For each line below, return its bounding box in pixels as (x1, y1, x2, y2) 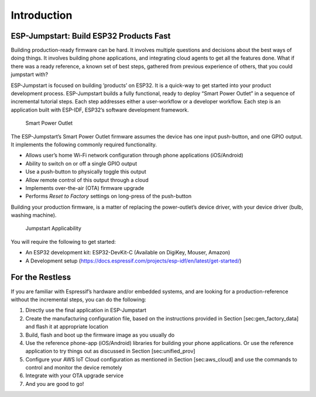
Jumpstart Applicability (25, 225, 82, 232)
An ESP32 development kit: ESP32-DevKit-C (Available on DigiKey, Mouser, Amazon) (25, 249, 231, 256)
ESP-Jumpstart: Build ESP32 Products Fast (11, 31, 171, 41)
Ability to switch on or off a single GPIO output (25, 160, 138, 167)
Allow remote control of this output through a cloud (25, 176, 149, 184)
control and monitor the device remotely (25, 364, 122, 371)
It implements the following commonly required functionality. (11, 141, 157, 148)
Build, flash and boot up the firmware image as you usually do (25, 331, 175, 339)
